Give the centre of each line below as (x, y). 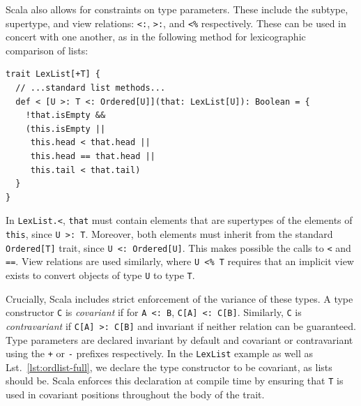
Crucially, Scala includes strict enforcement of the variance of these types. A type (179, 298)
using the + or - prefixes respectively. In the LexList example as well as (159, 353)
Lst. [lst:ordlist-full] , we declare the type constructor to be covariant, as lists (169, 367)
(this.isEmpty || (66, 129)
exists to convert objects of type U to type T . (100, 275)
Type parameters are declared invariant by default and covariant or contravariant (179, 339)
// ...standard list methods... (91, 88)
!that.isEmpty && (66, 115)
